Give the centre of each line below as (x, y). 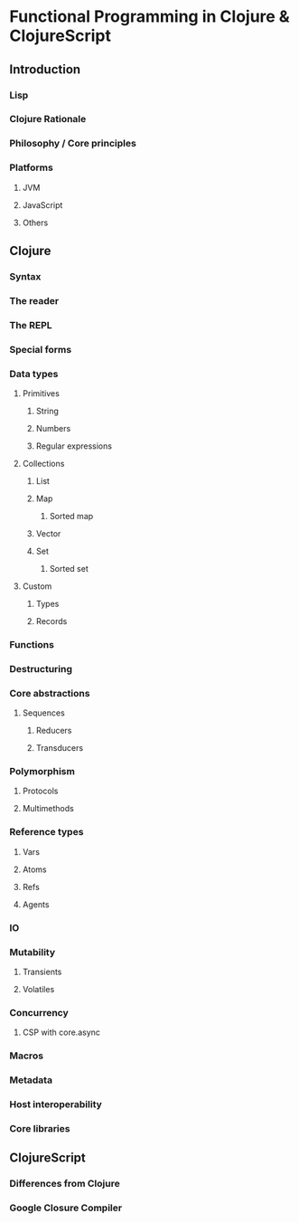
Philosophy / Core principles (73, 144)
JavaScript (42, 204)
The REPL (31, 325)
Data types (34, 374)
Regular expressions (74, 446)
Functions (32, 644)
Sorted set (69, 569)
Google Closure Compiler (66, 1208)
